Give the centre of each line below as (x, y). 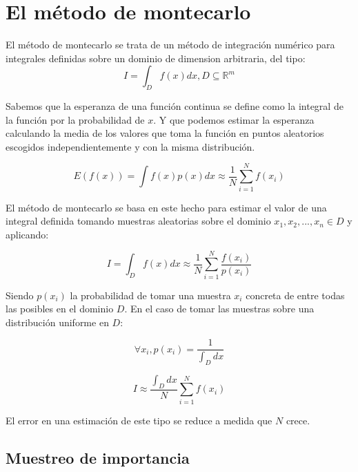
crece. (298, 420)
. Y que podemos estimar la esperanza (234, 119)
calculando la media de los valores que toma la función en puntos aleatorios (165, 133)
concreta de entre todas (295, 295)
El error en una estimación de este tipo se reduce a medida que (139, 420)
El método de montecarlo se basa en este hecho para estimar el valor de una (166, 207)
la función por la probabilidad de (75, 119)
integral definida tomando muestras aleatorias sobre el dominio (138, 221)
